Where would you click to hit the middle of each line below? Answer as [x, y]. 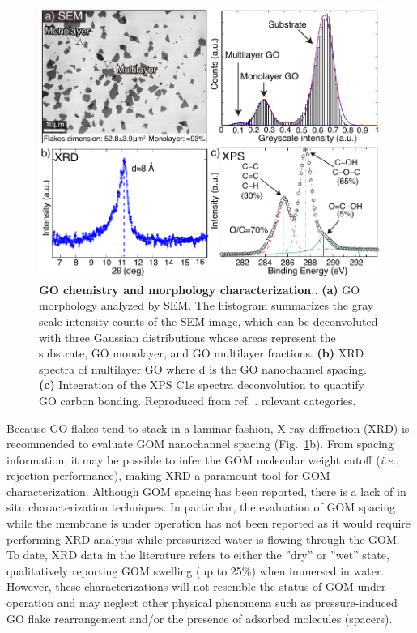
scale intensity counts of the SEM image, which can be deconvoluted [208, 321]
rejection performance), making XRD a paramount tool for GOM [168, 475]
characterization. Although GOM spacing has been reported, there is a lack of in [206, 491]
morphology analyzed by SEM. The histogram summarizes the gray [206, 305]
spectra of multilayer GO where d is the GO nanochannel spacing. [203, 368]
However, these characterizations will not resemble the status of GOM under [196, 586]
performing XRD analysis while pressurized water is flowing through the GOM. [203, 539]
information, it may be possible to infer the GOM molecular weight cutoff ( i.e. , [203, 459]
